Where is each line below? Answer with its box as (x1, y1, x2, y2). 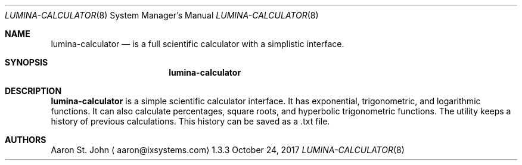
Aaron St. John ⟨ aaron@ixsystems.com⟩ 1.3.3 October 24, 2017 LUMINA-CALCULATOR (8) (51, 145, 405, 155)
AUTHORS (5, 135, 46, 145)
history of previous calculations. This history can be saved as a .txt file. (51, 116, 330, 126)
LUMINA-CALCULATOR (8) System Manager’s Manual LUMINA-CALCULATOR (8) (5, 10, 319, 20)
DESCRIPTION (5, 86, 62, 96)
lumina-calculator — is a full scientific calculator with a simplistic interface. (51, 39, 344, 49)
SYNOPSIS (5, 57, 48, 67)
